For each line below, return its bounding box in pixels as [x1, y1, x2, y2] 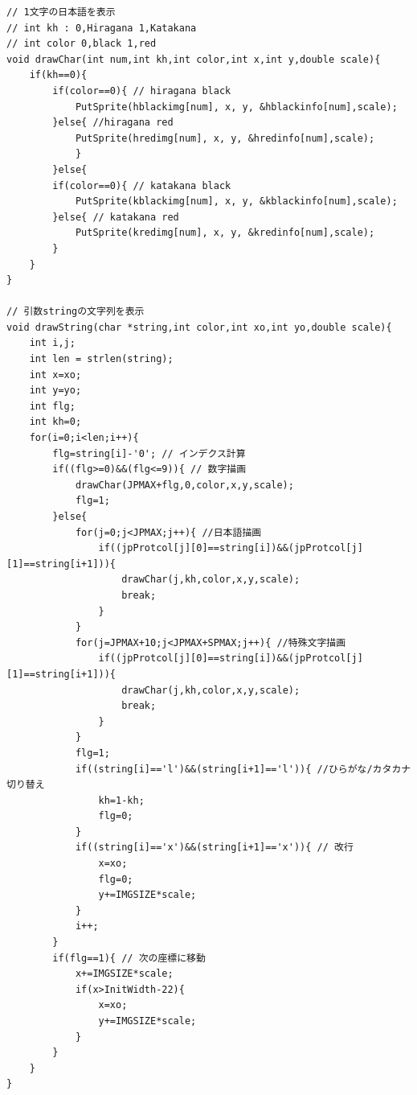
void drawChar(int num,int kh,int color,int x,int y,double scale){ [6, 53, 381, 65]
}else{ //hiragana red [52, 117, 174, 129]
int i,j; [29, 337, 76, 349]
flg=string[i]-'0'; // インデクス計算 [52, 447, 246, 459]
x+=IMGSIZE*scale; [75, 968, 174, 980]
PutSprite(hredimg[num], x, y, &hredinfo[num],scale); [75, 132, 375, 144]
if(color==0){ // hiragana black [52, 84, 231, 97]
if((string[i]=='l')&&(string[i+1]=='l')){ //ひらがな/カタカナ [75, 763, 411, 775]
